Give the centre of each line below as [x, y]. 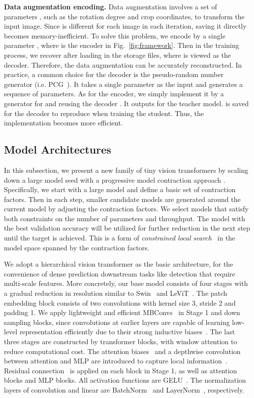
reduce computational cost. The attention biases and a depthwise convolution [122, 351]
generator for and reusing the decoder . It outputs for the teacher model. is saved [127, 103]
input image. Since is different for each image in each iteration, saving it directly [125, 26]
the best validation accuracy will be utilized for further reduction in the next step [127, 228]
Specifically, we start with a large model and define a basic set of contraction [120, 189]
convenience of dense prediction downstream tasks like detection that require [120, 273]
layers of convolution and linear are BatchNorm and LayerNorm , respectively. [124, 389]
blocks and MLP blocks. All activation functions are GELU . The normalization [125, 380]
